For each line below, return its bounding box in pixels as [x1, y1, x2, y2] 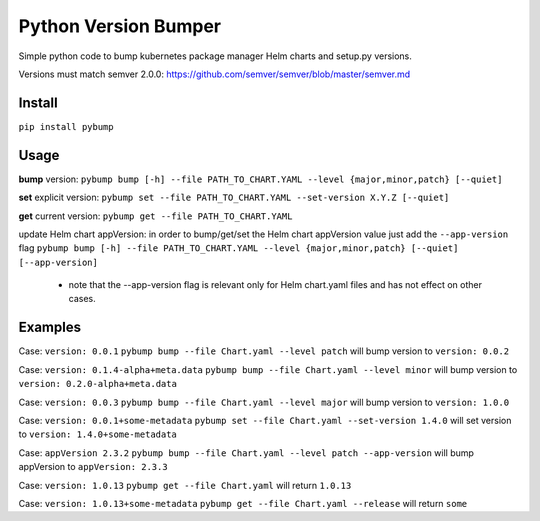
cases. [68, 293, 96, 305]
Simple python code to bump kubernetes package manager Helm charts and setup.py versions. [18, 50, 412, 62]
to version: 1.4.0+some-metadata [18, 428, 177, 440]
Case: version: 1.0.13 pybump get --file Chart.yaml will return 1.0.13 [18, 479, 352, 491]
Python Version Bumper [18, 15, 222, 37]
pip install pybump [18, 121, 114, 132]
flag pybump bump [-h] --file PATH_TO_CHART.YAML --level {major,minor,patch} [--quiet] [18, 242, 459, 254]
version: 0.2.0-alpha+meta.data [18, 378, 177, 390]
